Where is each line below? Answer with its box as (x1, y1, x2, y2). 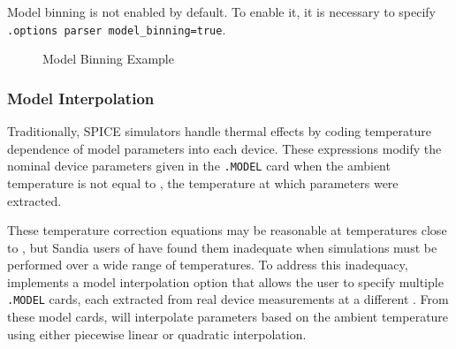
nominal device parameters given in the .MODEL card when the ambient (7, 156, 391, 175)
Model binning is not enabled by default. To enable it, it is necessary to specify (7, 3, 437, 20)
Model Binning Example (42, 49, 174, 68)
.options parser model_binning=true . (7, 19, 226, 38)
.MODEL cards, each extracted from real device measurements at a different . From (7, 290, 449, 308)
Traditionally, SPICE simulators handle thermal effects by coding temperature (7, 122, 431, 140)
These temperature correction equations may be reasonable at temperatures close (7, 221, 447, 239)
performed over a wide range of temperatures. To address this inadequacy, (7, 255, 408, 274)
